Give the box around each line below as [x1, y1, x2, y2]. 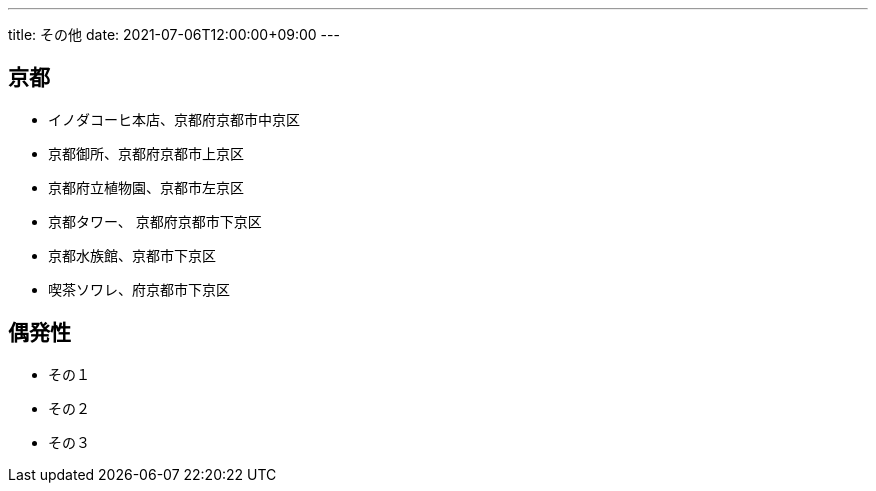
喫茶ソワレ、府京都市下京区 [48, 280, 230, 298]
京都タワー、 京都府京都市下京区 [48, 212, 262, 230]
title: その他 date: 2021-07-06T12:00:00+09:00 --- [8, 26, 340, 43]
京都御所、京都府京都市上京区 [48, 144, 244, 162]
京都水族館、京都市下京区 [48, 246, 216, 264]
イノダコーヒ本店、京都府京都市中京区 [48, 110, 300, 128]
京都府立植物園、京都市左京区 [48, 178, 244, 196]
